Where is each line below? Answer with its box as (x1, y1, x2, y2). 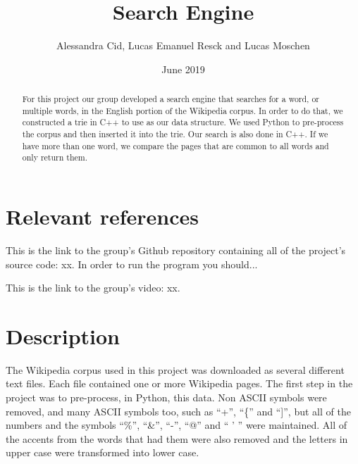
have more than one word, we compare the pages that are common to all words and (22, 139, 329, 151)
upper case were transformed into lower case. (6, 445, 199, 460)
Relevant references (6, 202, 199, 231)
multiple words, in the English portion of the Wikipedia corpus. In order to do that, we (22, 104, 343, 116)
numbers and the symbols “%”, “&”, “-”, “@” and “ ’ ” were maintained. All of (6, 418, 347, 432)
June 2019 (161, 61, 205, 76)
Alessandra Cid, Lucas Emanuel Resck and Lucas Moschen (56, 38, 310, 53)
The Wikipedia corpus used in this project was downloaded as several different (6, 362, 345, 377)
